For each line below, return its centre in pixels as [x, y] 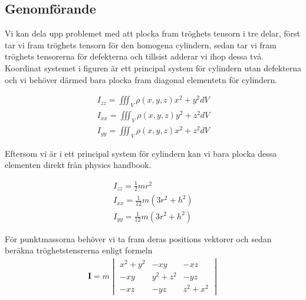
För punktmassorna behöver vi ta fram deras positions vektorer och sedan [138, 238]
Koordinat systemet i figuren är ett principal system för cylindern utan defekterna [153, 67]
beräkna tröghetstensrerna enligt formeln [79, 250]
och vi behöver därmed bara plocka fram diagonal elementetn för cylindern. [141, 79]
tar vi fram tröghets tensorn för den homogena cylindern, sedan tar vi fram [141, 44]
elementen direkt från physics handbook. [78, 165]
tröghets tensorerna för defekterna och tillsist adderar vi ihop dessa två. [134, 56]
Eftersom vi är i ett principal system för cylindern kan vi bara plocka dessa [141, 153]
